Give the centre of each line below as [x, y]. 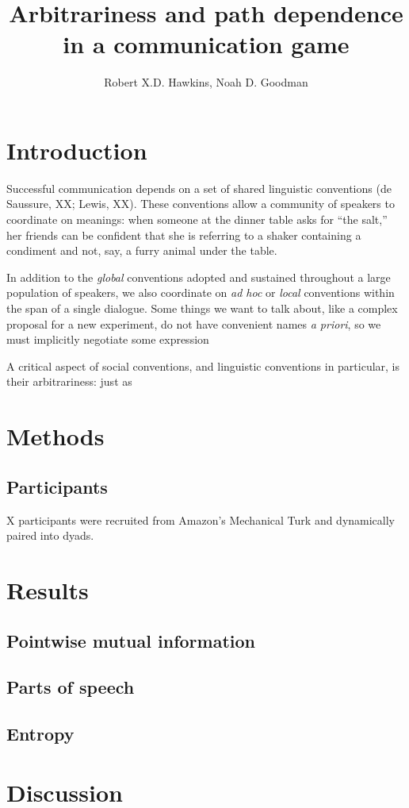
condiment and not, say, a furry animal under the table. [142, 250]
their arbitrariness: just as [69, 381]
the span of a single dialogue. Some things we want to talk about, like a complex [202, 308]
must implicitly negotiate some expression [108, 339]
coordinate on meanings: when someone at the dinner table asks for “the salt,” [197, 219]
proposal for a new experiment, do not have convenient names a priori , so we [194, 323]
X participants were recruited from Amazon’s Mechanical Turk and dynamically [201, 519]
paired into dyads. [50, 535]
